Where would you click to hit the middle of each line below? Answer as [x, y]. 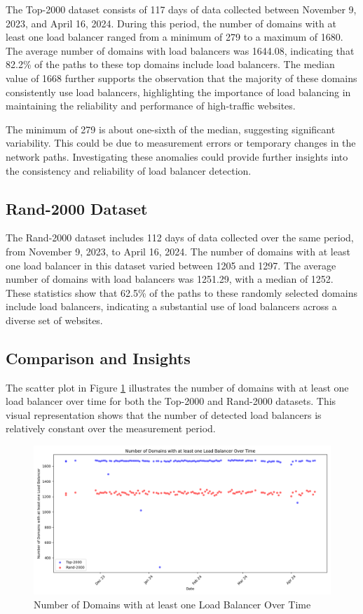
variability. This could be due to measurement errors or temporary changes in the [181, 143]
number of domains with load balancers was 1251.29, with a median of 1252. [170, 279]
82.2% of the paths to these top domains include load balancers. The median [170, 64]
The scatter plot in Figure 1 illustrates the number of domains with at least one [177, 387]
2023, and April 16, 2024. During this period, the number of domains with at [171, 23]
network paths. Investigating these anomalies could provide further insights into [177, 156]
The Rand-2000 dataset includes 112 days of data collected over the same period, [180, 238]
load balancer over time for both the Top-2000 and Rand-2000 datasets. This [171, 401]
